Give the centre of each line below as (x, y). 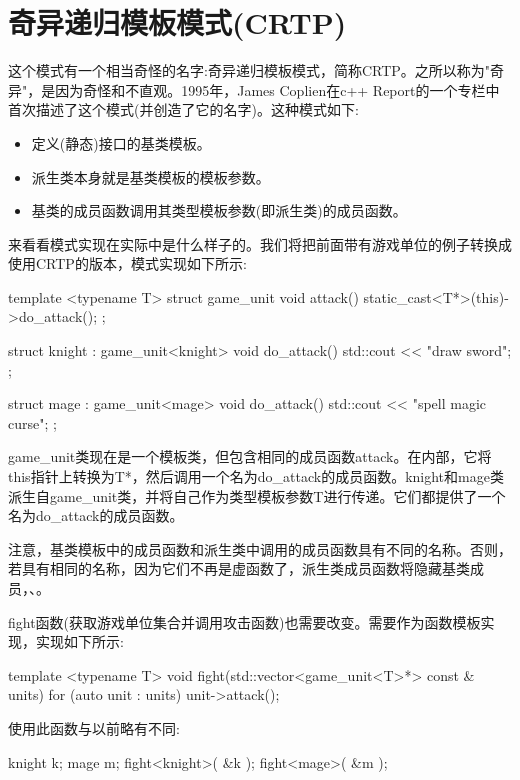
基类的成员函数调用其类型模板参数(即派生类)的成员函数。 (219, 210)
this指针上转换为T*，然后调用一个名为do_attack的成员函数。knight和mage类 (256, 476)
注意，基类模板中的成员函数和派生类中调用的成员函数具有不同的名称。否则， (260, 548)
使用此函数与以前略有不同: (94, 727)
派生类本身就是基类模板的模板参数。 (150, 176)
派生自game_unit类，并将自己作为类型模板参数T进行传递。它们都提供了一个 (257, 495)
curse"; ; (32, 422)
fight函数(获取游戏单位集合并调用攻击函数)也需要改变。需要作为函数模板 (244, 621)
